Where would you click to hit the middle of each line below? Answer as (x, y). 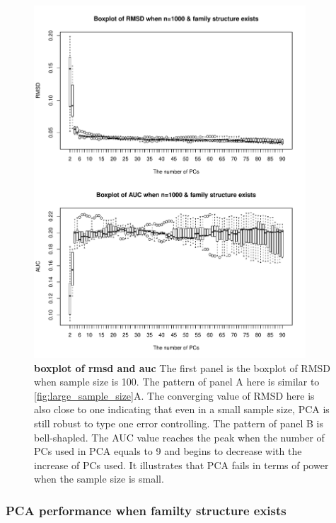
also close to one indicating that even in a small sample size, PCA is (182, 409)
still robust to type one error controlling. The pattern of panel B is (179, 423)
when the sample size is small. (99, 479)
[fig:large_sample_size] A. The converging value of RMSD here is (174, 395)
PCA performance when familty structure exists (146, 510)
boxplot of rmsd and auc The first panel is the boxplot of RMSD (182, 367)
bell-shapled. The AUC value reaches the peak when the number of (179, 437)
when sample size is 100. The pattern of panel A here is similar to (177, 382)
